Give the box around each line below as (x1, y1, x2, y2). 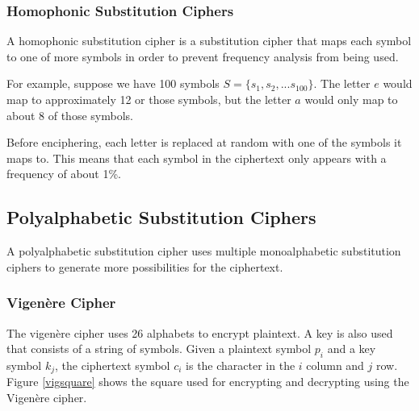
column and (306, 356, 364, 373)
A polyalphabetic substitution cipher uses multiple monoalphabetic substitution (6, 243, 401, 259)
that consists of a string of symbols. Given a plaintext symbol (6, 340, 312, 357)
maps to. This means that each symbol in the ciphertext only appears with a (6, 149, 387, 166)
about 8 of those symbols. (6, 106, 133, 123)
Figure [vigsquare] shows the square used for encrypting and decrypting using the (6, 373, 409, 390)
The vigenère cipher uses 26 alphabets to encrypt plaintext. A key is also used (6, 324, 393, 341)
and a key (327, 340, 376, 357)
